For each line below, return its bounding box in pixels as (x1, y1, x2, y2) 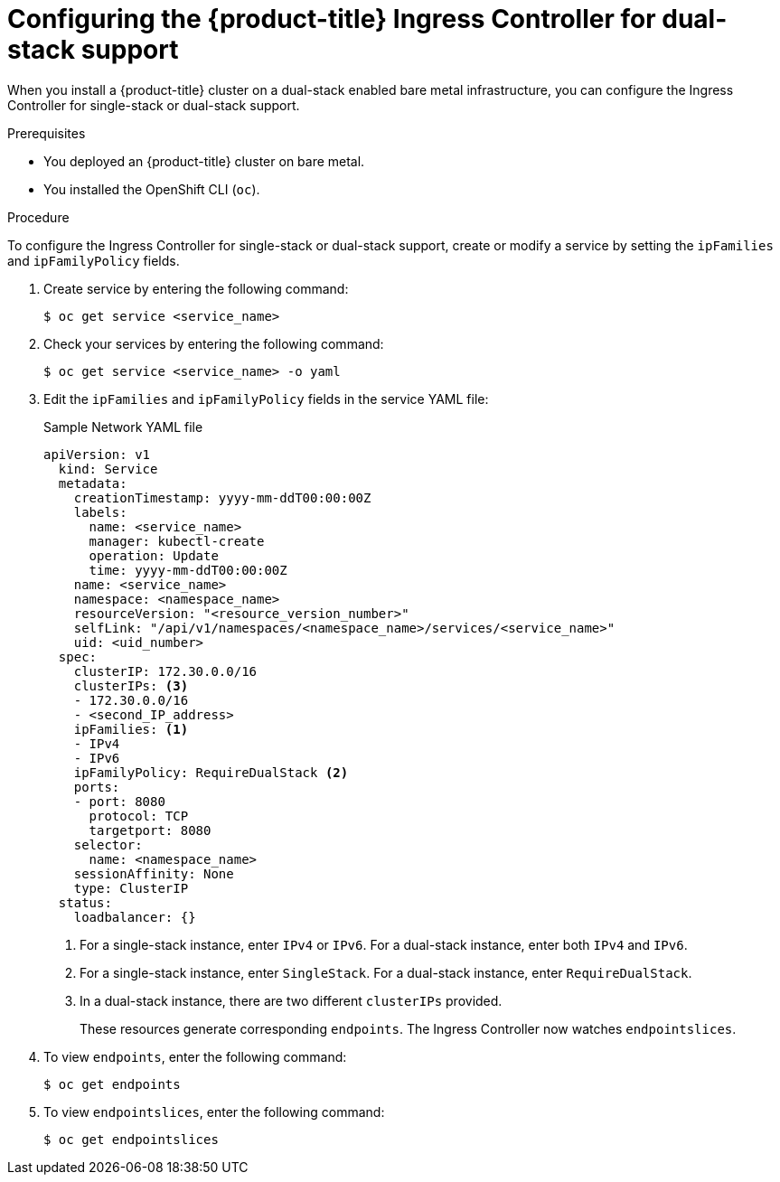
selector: (73, 837, 143, 852)
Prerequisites (7, 125, 86, 141)
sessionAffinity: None (73, 866, 234, 881)
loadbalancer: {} (73, 909, 196, 924)
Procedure (7, 209, 70, 225)
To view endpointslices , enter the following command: (43, 1103, 385, 1120)
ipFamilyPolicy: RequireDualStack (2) (73, 765, 349, 780)
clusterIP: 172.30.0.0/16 (73, 663, 258, 679)
